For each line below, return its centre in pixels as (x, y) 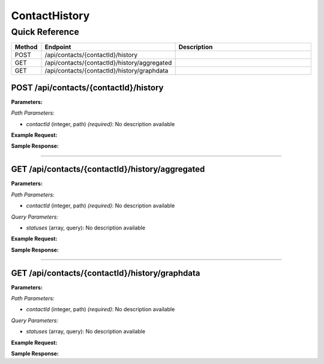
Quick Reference (45, 32)
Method (26, 47)
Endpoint (58, 47)
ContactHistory (50, 16)
